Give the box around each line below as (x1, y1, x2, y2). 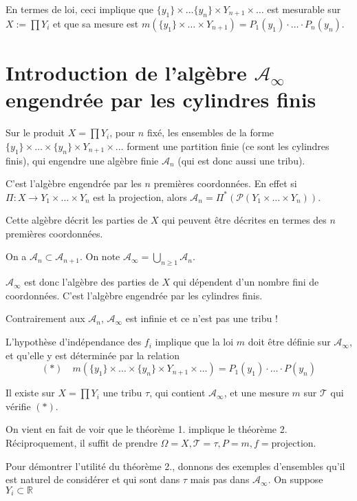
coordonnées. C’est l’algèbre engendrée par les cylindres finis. (6, 288, 263, 302)
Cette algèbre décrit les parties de (6, 213, 148, 227)
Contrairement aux (6, 311, 85, 326)
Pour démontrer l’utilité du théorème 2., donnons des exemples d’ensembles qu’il (6, 458, 345, 473)
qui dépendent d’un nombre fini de (173, 275, 319, 289)
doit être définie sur (248, 334, 331, 349)
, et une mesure (224, 385, 289, 400)
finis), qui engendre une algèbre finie (6, 153, 159, 167)
